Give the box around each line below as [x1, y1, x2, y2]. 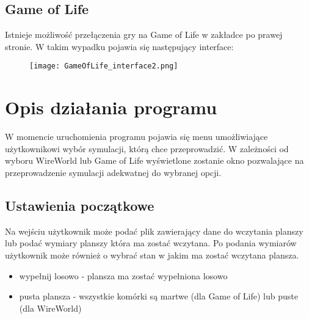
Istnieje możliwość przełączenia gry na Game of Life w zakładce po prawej [5, 28, 283, 41]
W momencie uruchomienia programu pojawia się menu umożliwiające [5, 130, 268, 143]
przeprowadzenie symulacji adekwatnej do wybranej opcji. [5, 166, 222, 178]
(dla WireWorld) [19, 301, 82, 314]
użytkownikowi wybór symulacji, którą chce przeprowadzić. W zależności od [5, 142, 289, 155]
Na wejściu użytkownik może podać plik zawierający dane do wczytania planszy [5, 224, 304, 237]
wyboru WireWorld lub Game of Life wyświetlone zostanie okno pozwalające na [5, 154, 304, 167]
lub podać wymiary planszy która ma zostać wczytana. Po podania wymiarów [5, 237, 297, 249]
